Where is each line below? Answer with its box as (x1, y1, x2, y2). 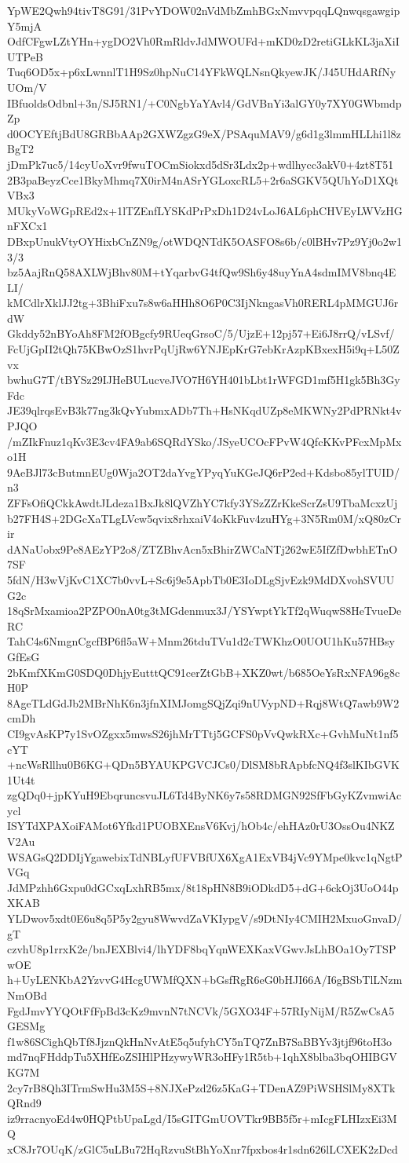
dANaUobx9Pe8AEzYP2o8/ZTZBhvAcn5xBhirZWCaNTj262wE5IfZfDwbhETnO (7, 540, 398, 557)
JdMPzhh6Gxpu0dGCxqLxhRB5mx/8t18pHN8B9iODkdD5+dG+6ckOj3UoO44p (7, 879, 399, 895)
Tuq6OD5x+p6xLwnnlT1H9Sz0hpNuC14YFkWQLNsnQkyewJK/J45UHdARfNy (7, 64, 396, 80)
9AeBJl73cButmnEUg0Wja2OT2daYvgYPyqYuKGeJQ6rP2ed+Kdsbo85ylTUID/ (7, 463, 400, 480)
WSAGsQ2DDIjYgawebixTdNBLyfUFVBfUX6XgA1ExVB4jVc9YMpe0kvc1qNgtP (7, 848, 403, 865)
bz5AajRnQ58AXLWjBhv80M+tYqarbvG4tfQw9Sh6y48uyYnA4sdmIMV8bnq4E (7, 264, 396, 280)
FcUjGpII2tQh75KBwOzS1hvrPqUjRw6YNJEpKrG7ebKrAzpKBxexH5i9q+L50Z (7, 341, 400, 357)
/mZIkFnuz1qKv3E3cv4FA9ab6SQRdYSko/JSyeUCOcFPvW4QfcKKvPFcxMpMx (7, 433, 402, 449)
